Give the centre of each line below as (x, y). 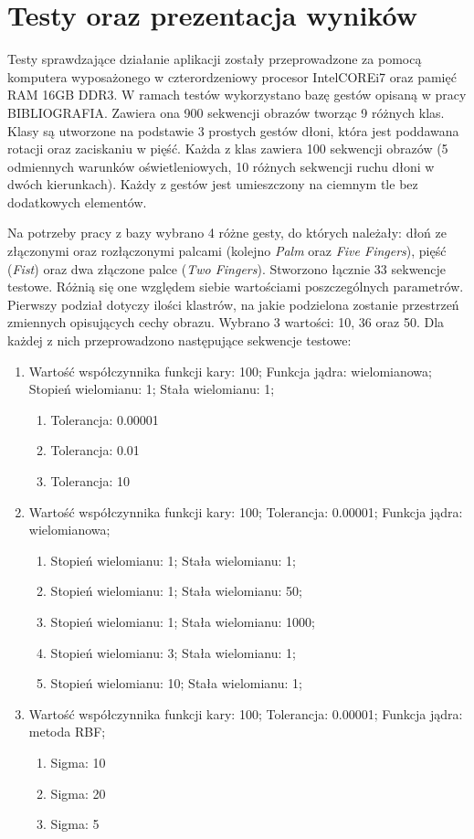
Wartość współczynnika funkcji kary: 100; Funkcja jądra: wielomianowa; (230, 371)
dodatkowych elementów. (77, 202)
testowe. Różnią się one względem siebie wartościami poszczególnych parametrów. (236, 287)
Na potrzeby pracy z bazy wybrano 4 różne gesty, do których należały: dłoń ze (227, 233)
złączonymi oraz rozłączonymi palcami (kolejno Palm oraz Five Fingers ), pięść (227, 251)
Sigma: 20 (78, 793)
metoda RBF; (67, 732)
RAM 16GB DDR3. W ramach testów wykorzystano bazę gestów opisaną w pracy (237, 95)
